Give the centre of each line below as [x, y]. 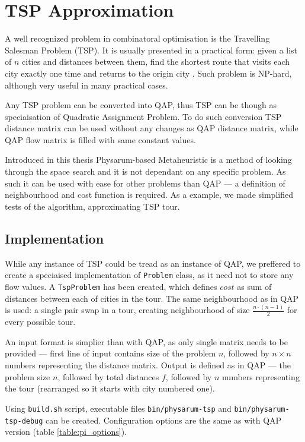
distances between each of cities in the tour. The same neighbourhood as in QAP [152, 298]
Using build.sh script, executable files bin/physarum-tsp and [118, 408]
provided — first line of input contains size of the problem [110, 353]
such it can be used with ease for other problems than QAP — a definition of [145, 183]
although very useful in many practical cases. [86, 85]
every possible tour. [40, 322]
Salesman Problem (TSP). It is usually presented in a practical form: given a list [151, 50]
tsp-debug [24, 421]
